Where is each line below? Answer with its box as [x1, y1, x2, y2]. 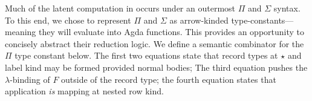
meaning [5, 25, 36, 38]
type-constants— [231, 13, 294, 26]
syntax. [273, 1, 301, 14]
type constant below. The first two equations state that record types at [15, 49, 278, 62]
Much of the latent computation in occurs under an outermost [5, 1, 236, 14]
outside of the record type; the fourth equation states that [61, 73, 276, 85]
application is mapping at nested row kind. [5, 85, 164, 97]
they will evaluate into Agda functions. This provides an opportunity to [38, 25, 305, 38]
